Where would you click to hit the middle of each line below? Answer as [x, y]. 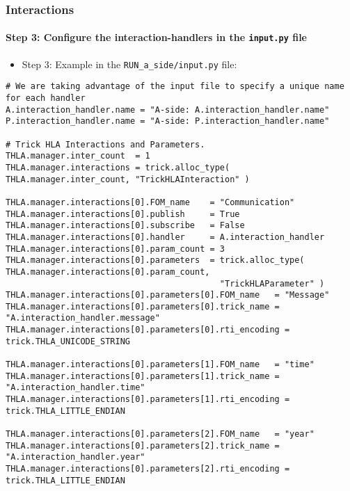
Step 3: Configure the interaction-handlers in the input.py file [156, 37]
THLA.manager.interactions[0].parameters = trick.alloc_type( [155, 260]
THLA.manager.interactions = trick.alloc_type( [118, 167]
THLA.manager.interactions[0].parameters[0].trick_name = [143, 306]
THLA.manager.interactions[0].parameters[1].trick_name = [143, 376]
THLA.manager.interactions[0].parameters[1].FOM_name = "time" [160, 365]
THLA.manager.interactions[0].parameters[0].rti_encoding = [148, 330]
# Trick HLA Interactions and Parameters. [105, 144]
